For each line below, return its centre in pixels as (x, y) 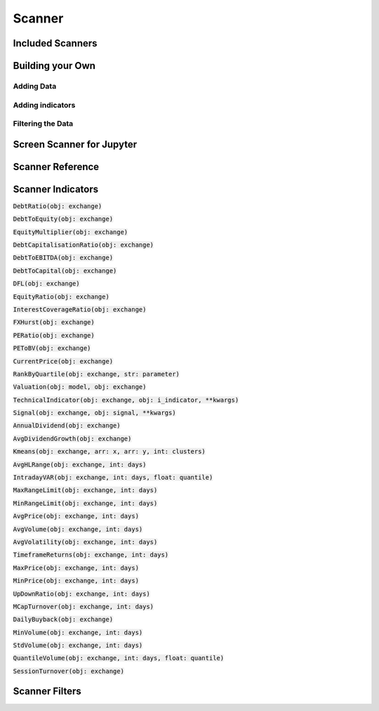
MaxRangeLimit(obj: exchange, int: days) (85, 490)
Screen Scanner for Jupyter (75, 144)
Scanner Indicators (56, 189)
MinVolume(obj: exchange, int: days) (78, 632)
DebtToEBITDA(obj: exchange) (63, 258)
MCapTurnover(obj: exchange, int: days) (84, 606)
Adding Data (35, 86)
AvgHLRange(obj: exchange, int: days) (80, 465)
